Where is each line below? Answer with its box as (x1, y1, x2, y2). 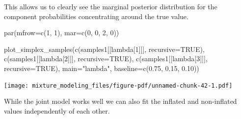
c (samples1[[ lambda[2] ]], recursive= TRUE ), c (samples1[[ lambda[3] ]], (4, 53, 208, 64)
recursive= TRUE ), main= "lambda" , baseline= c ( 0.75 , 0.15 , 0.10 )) (4, 63, 199, 73)
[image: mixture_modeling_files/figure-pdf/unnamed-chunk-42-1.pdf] (4, 82, 233, 89)
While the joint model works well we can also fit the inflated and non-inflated (4, 96, 237, 106)
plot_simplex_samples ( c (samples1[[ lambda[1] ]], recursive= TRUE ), (4, 44, 205, 54)
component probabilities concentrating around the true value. (4, 11, 188, 21)
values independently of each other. (4, 105, 110, 116)
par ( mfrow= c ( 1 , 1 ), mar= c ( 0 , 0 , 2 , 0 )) (4, 27, 119, 38)
